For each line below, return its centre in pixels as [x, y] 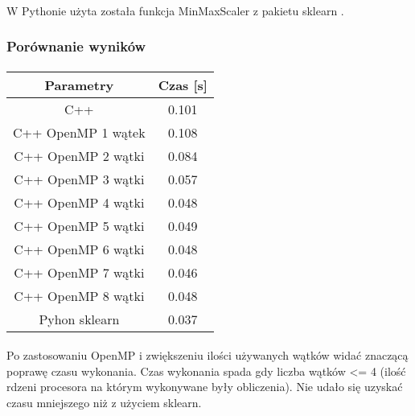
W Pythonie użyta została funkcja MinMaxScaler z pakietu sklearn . [175, 10]
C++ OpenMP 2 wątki [79, 155]
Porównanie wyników [76, 46]
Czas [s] [183, 84]
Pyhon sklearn [79, 319]
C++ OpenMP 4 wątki [79, 202]
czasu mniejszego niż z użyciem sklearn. [104, 402]
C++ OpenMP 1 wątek [79, 132]
